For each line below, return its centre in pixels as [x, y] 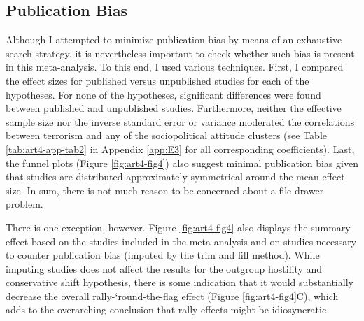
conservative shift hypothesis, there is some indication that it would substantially [180, 282]
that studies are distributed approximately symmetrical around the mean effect [175, 177]
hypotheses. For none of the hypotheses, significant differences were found [163, 94]
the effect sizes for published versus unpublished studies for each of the [157, 80]
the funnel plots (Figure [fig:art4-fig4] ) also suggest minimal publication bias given [182, 163]
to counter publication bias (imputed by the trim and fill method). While [163, 255]
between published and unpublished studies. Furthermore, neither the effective [174, 108]
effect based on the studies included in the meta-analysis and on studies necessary [181, 241]
